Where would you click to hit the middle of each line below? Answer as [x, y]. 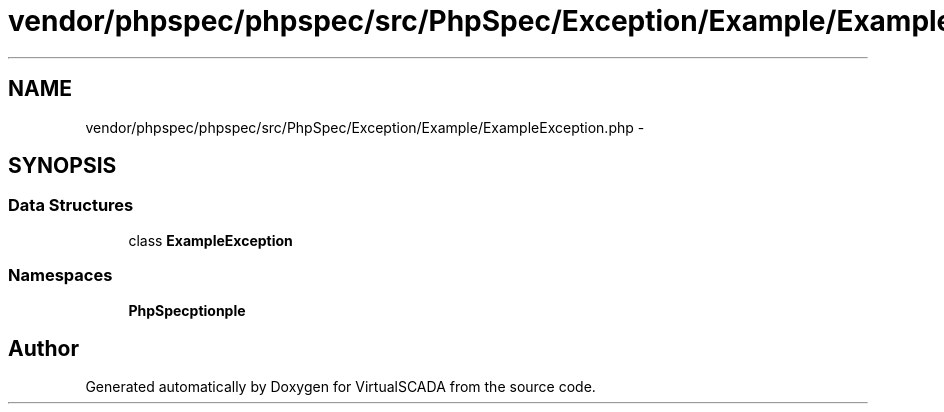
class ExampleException [210, 240]
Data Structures [71, 205]
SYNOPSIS [62, 166]
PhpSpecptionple [187, 310]
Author [43, 348]
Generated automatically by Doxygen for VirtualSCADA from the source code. [340, 387]
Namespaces [60, 275]
